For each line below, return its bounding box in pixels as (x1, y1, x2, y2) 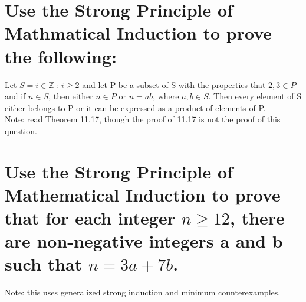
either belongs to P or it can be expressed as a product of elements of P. (5, 101, 266, 113)
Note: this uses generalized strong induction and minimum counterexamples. (5, 286, 281, 298)
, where (153, 90, 179, 102)
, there (229, 206, 285, 230)
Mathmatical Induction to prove (5, 21, 272, 45)
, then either (48, 90, 93, 102)
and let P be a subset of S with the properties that (82, 78, 266, 90)
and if (5, 90, 26, 102)
